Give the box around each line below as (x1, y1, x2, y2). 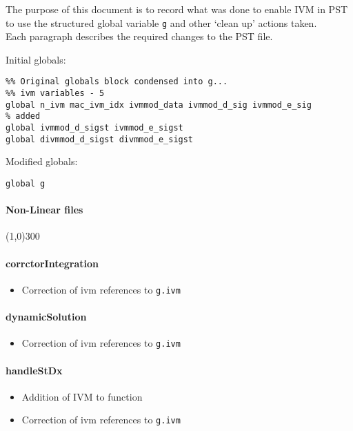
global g (6, 178, 46, 189)
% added (6, 111, 41, 122)
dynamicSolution (6, 309, 87, 324)
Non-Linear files (6, 202, 83, 217)
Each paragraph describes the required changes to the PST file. (6, 29, 273, 44)
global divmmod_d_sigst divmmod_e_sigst (6, 134, 194, 144)
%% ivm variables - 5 (6, 88, 105, 99)
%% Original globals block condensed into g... (6, 77, 228, 87)
